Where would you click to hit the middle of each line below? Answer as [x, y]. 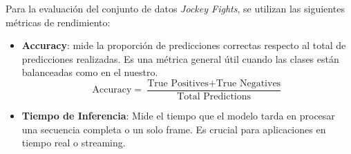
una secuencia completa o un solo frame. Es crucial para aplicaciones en [174, 129]
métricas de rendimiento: [58, 22]
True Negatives [248, 83]
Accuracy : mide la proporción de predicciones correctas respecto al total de [184, 45]
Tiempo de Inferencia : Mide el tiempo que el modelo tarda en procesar [178, 116]
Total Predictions [214, 97]
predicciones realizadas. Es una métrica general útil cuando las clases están [180, 58]
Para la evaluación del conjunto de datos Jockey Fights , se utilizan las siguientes [175, 8]
